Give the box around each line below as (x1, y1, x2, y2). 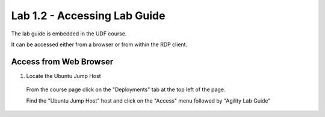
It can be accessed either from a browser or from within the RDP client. (11, 41, 188, 48)
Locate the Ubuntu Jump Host (26, 72, 101, 79)
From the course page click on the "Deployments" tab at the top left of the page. (26, 86, 226, 93)
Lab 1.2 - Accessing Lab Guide (11, 9, 166, 22)
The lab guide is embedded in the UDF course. (11, 30, 127, 37)
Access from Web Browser (11, 56, 114, 67)
